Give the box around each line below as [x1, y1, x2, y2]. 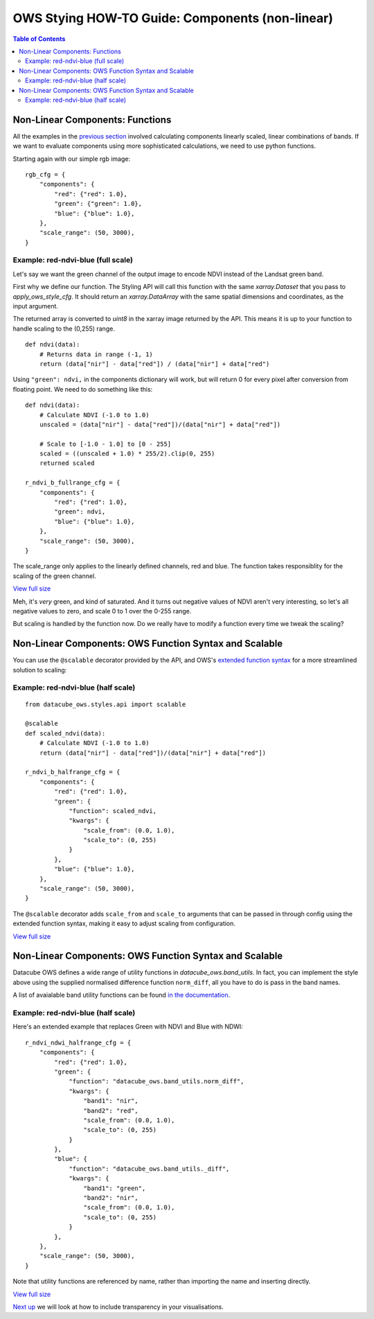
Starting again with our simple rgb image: [12, 155, 131, 163]
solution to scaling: [12, 665, 67, 674]
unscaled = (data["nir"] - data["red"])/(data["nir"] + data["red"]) [39, 420, 281, 428]
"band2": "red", [83, 1106, 139, 1115]
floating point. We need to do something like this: [12, 385, 153, 393]
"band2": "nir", [83, 1194, 139, 1202]
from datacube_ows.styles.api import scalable [25, 700, 186, 708]
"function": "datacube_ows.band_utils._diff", [69, 1164, 230, 1173]
